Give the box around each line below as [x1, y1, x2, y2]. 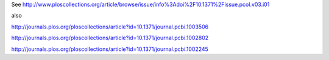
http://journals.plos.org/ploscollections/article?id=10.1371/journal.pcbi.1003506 [11, 23, 209, 30]
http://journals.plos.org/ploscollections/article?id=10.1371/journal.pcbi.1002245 [11, 45, 208, 53]
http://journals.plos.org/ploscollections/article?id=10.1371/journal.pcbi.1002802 [11, 34, 209, 42]
